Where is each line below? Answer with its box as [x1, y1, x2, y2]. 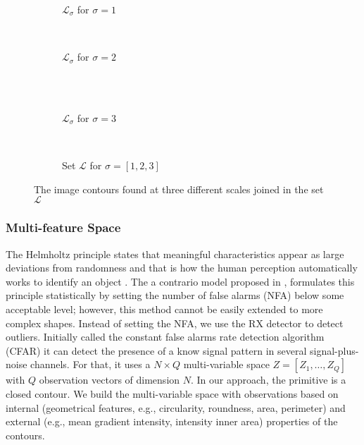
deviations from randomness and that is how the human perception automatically [6, 260, 358, 275]
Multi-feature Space [6, 219, 121, 236]
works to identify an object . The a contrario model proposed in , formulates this [6, 274, 355, 288]
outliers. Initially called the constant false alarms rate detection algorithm [6, 329, 325, 344]
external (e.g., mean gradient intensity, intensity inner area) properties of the [6, 414, 338, 429]
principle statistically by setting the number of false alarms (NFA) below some [6, 288, 344, 303]
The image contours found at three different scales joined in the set [34, 181, 324, 196]
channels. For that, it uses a [30, 357, 151, 372]
